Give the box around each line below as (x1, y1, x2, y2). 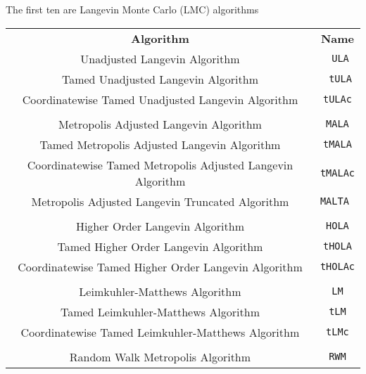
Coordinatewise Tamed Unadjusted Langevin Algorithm (22, 91, 298, 108)
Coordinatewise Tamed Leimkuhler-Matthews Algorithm (20, 323, 300, 340)
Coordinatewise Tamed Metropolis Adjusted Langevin (27, 156, 294, 173)
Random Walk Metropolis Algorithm (69, 348, 251, 365)
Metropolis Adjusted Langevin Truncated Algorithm (31, 193, 289, 209)
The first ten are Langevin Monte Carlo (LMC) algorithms (6, 2, 259, 16)
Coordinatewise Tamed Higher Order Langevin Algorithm (18, 258, 303, 275)
